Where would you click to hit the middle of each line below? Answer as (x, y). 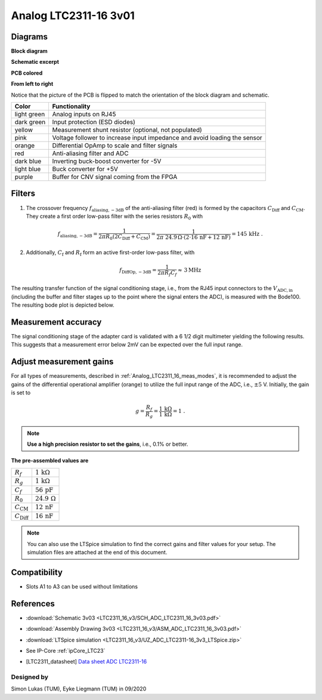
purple (24, 177)
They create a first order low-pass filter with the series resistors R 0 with (114, 217)
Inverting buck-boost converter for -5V (107, 161)
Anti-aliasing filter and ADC (90, 153)
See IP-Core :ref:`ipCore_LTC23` (66, 650)
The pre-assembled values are (50, 461)
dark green (30, 122)
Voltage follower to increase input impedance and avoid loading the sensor (157, 138)
